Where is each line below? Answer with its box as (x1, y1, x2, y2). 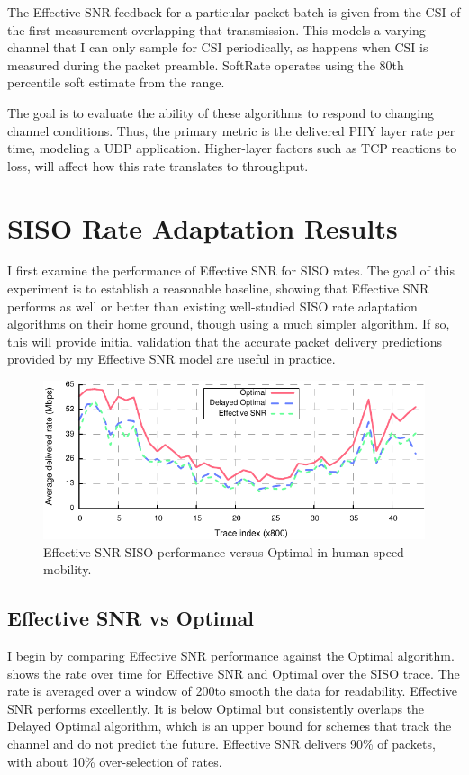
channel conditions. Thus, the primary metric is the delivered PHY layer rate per (7, 121, 455, 140)
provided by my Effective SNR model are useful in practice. (7, 349, 336, 368)
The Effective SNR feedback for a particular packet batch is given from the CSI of (7, 3, 461, 21)
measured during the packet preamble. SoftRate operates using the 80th (7, 55, 404, 74)
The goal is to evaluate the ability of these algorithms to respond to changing (7, 103, 435, 122)
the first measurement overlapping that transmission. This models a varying (7, 20, 426, 39)
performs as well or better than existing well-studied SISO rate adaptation (7, 296, 418, 315)
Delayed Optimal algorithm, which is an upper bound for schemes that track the (7, 716, 452, 735)
